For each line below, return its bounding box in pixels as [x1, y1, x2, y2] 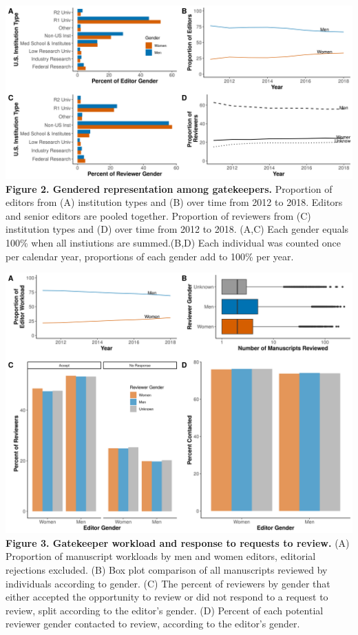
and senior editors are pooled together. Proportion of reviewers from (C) [6, 208, 311, 222]
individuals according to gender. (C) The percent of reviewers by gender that [6, 576, 330, 590]
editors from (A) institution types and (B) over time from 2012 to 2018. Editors [6, 195, 343, 209]
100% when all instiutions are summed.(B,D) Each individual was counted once [6, 235, 341, 249]
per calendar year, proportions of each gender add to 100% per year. [6, 249, 294, 263]
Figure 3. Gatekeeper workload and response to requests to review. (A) [6, 535, 350, 550]
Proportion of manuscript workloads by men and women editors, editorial [6, 549, 316, 563]
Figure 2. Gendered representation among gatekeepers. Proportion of [6, 181, 333, 196]
